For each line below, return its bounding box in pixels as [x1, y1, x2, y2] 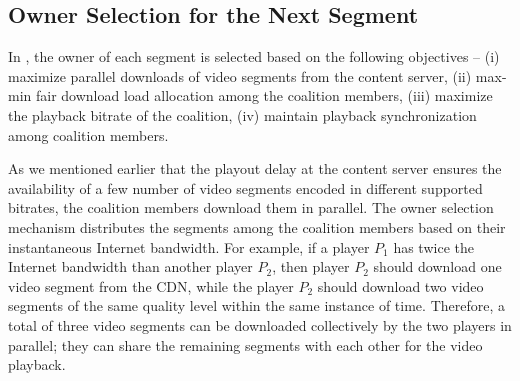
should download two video [317, 275, 484, 296]
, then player [272, 256, 350, 277]
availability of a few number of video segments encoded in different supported [8, 177, 483, 198]
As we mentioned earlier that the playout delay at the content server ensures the [8, 158, 502, 179]
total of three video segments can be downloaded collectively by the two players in [8, 314, 512, 335]
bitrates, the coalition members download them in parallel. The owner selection [8, 197, 494, 218]
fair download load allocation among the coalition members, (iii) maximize [35, 85, 493, 106]
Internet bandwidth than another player [8, 256, 253, 277]
